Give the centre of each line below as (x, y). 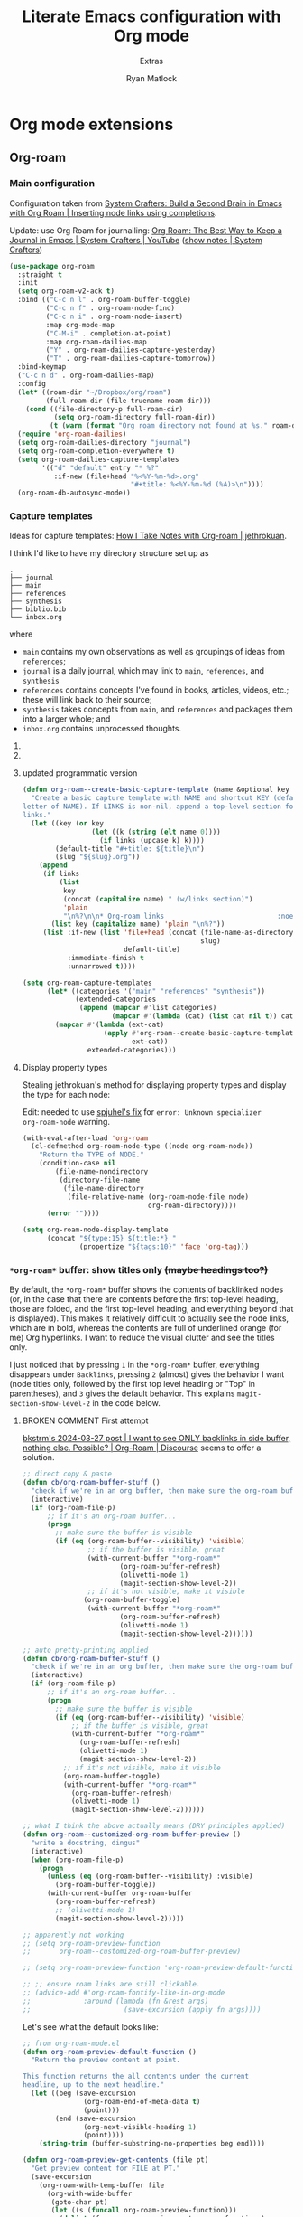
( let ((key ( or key (68, 823)
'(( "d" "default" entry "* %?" (101, 467)
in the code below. (126, 1403)
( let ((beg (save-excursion (84, 2094)
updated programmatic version (80, 773)
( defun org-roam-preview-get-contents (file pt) (115, 2160)
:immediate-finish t (106, 958)
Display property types (65, 1067)
